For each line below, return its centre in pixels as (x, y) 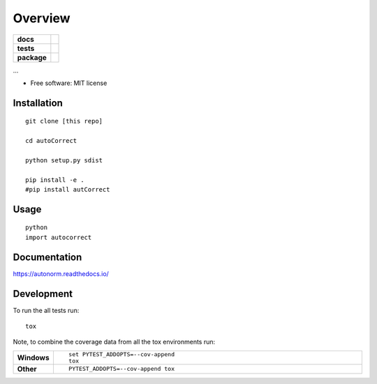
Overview (42, 18)
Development (43, 294)
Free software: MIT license (69, 83)
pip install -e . (55, 180)
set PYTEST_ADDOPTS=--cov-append (121, 354)
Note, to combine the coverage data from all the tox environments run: (114, 342)
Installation (38, 103)
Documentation (47, 257)
